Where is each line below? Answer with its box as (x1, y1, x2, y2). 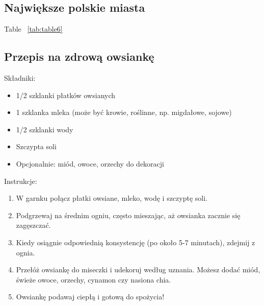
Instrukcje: (4, 175, 37, 186)
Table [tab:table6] (4, 24, 63, 34)
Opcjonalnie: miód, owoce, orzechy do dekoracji (16, 158, 164, 169)
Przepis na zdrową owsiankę (4, 49, 154, 64)
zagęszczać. (16, 220, 51, 230)
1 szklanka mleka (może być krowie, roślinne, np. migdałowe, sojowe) (16, 107, 232, 118)
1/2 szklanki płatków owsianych (16, 89, 116, 100)
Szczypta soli (16, 141, 57, 152)
